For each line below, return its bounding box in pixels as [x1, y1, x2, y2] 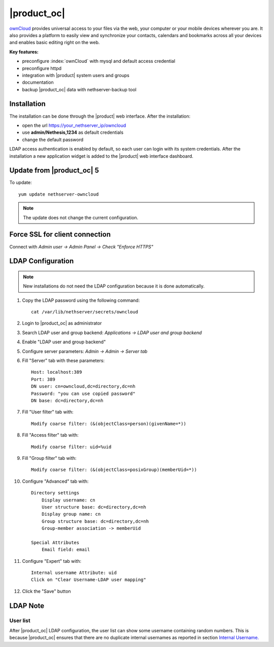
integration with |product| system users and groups [22, 72, 129, 78]
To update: [9, 179, 32, 186]
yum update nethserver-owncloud [18, 191, 99, 197]
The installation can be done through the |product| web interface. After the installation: [9, 113, 191, 119]
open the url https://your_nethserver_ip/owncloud [22, 122, 126, 128]
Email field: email [41, 547, 90, 553]
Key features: [9, 49, 39, 55]
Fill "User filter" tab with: [22, 409, 74, 415]
